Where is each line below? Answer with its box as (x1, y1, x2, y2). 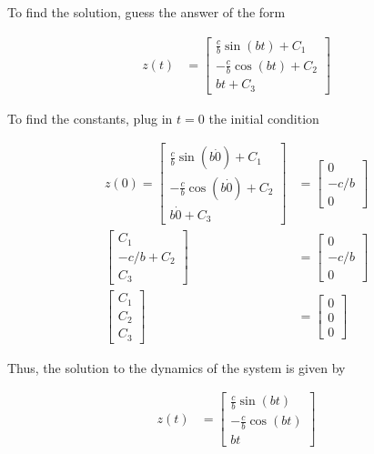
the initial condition (208, 108, 319, 127)
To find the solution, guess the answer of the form (7, 3, 286, 21)
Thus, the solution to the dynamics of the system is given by (7, 358, 346, 377)
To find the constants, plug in (7, 108, 173, 127)
